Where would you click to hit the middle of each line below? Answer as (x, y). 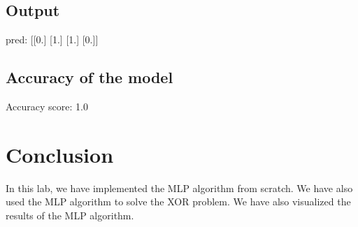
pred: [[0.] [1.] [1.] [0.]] (52, 39)
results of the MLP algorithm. (70, 215)
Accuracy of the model (89, 77)
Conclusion (60, 154)
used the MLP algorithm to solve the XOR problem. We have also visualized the (178, 202)
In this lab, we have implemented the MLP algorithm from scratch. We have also (179, 188)
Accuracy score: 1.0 (47, 106)
